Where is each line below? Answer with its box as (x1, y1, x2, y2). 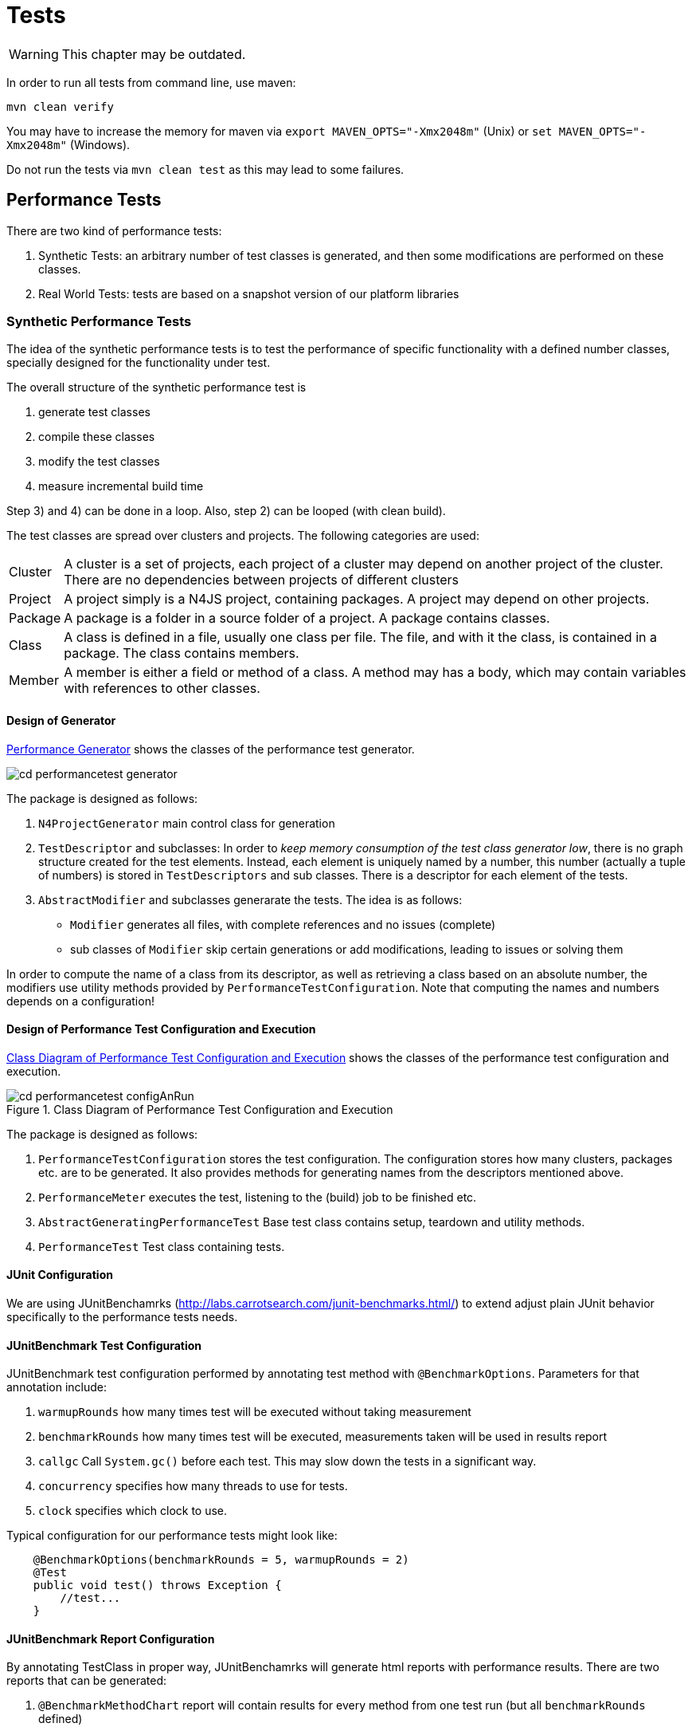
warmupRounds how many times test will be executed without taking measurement (38, 1405, 471, 1419)
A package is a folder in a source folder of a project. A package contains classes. (64, 610, 550, 627)
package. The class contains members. (64, 645, 299, 662)
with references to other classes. (64, 680, 260, 697)
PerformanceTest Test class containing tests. (38, 1239, 285, 1253)
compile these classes (38, 430, 155, 444)
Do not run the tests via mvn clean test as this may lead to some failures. (6, 162, 405, 176)
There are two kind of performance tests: (6, 223, 222, 238)
